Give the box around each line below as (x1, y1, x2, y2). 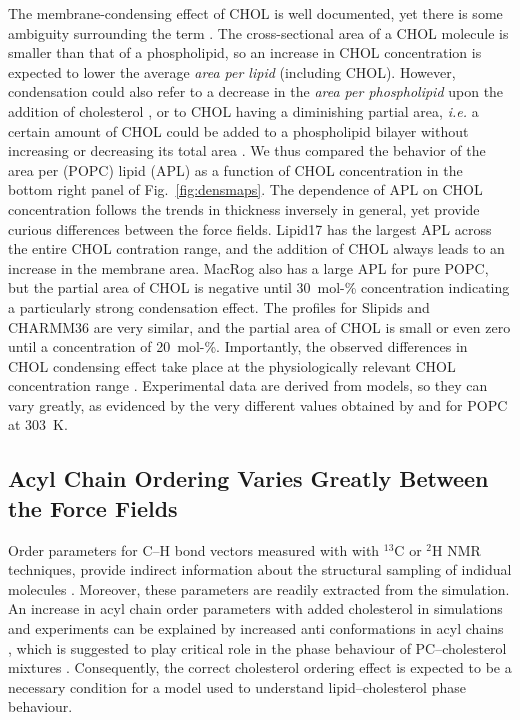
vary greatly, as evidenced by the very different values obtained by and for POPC (8, 394, 508, 415)
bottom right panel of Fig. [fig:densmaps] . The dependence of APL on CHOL (8, 179, 483, 200)
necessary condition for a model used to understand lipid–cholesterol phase (8, 676, 466, 697)
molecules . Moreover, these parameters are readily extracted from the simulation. (8, 578, 510, 599)
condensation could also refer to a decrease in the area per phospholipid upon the (8, 81, 504, 102)
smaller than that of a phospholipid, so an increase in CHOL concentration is (8, 42, 482, 63)
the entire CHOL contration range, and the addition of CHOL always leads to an (8, 238, 505, 259)
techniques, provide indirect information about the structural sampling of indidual (8, 559, 512, 580)
